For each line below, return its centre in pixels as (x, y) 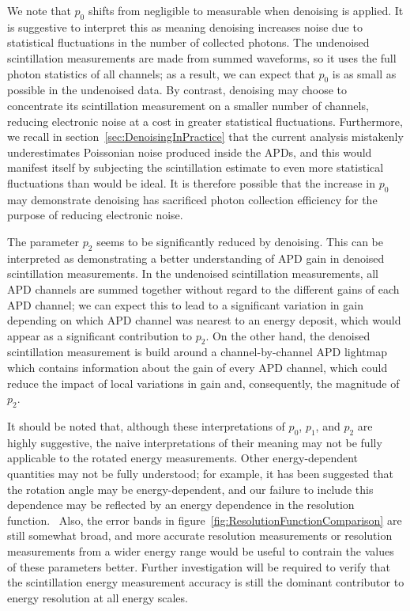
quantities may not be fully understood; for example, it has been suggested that (200, 474)
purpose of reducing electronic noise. (95, 215)
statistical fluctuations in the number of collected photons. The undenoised (188, 42)
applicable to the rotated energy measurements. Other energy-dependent (183, 458)
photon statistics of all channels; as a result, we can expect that (161, 73)
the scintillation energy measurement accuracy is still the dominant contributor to (206, 582)
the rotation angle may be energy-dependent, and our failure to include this (190, 489)
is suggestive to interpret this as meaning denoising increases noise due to (185, 27)
